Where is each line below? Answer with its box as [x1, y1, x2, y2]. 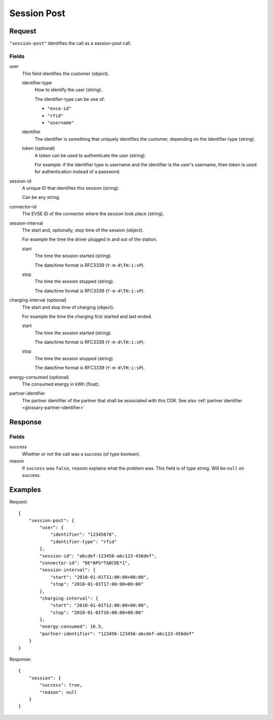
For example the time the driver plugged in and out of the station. [22, 236, 158, 242]
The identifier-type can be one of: [34, 96, 106, 102]
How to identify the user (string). [34, 87, 103, 93]
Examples [9, 485, 41, 494]
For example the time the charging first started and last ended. [22, 313, 153, 319]
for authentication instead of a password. [34, 168, 121, 175]
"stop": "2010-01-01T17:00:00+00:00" [50, 581, 144, 587]
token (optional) [22, 145, 55, 151]
